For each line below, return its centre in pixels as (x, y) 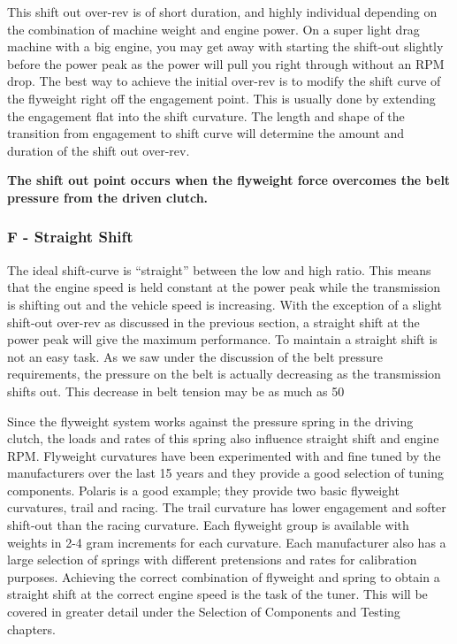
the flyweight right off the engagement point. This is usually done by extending (221, 98)
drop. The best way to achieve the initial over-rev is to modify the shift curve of (224, 81)
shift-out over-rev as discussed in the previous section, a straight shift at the (213, 322)
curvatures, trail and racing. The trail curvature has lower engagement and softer (227, 507)
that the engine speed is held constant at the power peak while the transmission (224, 287)
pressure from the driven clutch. (108, 197)
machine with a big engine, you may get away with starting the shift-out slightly (225, 46)
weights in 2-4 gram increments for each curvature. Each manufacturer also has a (227, 542)
